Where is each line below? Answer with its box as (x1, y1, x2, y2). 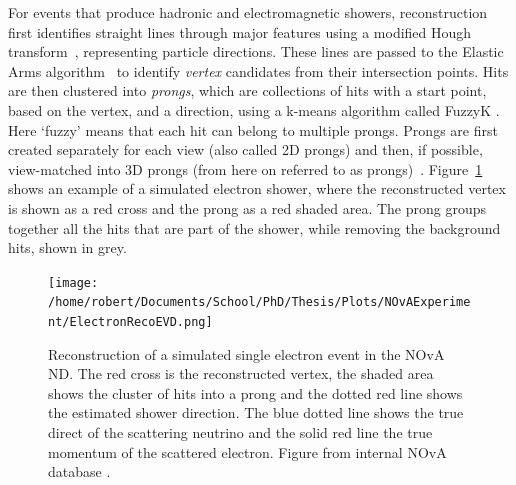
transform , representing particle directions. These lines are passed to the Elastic (8, 41, 504, 62)
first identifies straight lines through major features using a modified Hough (8, 21, 472, 42)
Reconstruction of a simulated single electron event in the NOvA (48, 343, 445, 364)
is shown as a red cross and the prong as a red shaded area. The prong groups (8, 197, 487, 218)
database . (48, 461, 111, 482)
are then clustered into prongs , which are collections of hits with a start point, (8, 80, 487, 101)
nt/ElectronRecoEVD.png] (48, 315, 213, 330)
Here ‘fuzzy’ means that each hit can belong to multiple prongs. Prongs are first (8, 119, 498, 140)
